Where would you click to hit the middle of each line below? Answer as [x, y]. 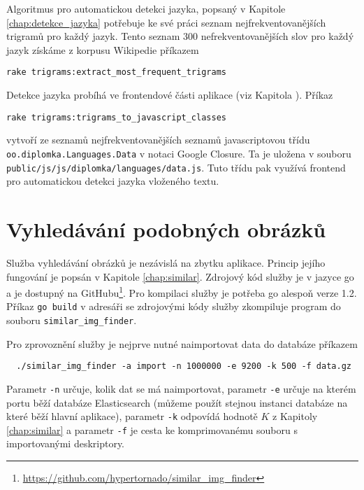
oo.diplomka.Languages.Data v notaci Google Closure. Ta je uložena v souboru [179, 153]
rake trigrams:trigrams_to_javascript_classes [116, 117]
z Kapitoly [295, 416]
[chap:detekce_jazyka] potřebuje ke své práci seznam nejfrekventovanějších [166, 22]
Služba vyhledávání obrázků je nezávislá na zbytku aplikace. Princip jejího [166, 262]
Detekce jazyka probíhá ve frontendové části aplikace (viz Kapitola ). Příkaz [170, 95]
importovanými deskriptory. [66, 443]
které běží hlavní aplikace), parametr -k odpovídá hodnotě [132, 416]
